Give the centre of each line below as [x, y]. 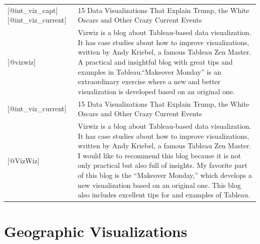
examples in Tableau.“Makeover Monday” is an [149, 71]
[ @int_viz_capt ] [33, 10]
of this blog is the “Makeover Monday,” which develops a [165, 175]
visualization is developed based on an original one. [156, 91]
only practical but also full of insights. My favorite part [162, 165]
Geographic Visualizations [96, 231]
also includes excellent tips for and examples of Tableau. [164, 195]
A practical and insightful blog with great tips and [155, 61]
